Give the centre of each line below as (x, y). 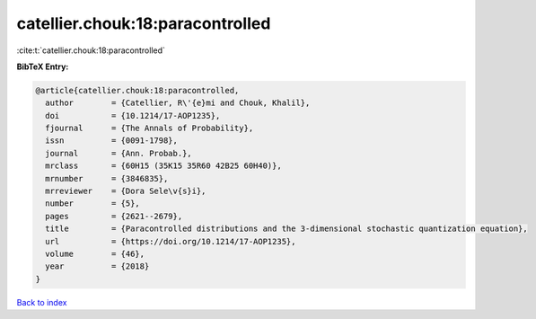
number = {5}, (93, 204)
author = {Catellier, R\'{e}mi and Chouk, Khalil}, (178, 103)
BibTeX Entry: (43, 66)
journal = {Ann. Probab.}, (119, 153)
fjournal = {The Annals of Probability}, (149, 128)
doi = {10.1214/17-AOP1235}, (133, 115)
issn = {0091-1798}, (112, 141)
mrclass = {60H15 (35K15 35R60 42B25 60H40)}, (163, 166)
